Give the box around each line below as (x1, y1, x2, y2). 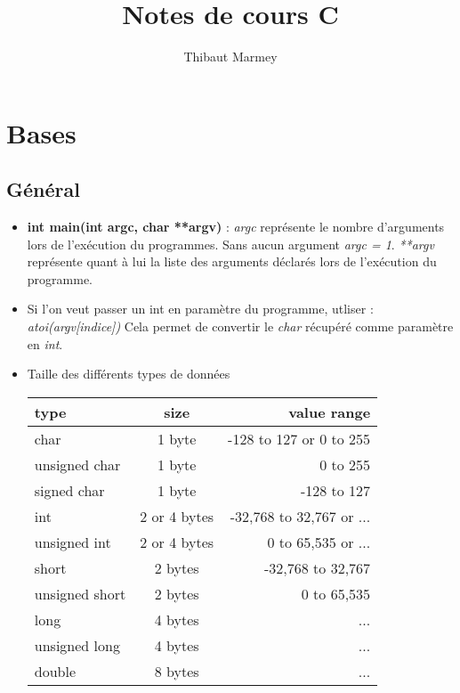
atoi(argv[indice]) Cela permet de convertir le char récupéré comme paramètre (27, 317, 454, 336)
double (34, 660, 77, 681)
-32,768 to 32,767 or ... (230, 505, 371, 526)
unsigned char (34, 453, 121, 475)
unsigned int (34, 531, 111, 552)
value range (288, 401, 371, 422)
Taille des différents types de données (27, 364, 230, 383)
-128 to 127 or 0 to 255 (228, 428, 371, 449)
